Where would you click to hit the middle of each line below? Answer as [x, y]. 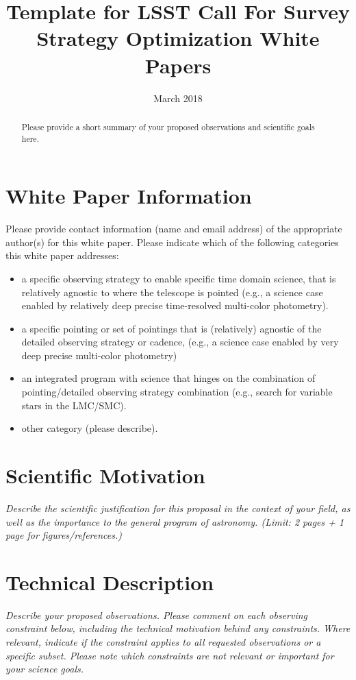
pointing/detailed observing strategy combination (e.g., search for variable [177, 392]
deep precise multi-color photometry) [99, 355]
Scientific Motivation [105, 475]
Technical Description [110, 582]
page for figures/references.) [64, 535]
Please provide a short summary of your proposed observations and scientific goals [168, 126]
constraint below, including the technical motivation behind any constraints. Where [178, 628]
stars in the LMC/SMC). [74, 405]
